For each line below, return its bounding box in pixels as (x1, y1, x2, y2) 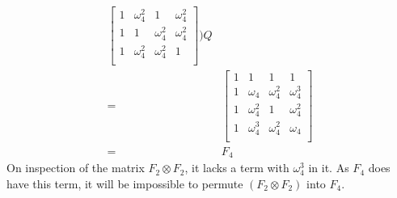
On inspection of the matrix (6, 159, 145, 176)
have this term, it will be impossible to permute (6, 175, 243, 192)
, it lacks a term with (184, 159, 289, 176)
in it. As (308, 159, 349, 176)
